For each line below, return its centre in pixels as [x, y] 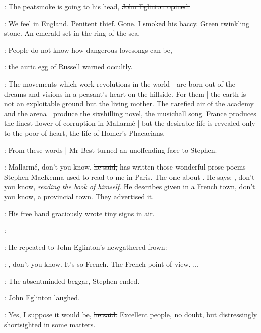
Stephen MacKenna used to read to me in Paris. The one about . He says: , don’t [129, 176]
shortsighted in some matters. [50, 324]
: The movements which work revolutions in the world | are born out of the [120, 83]
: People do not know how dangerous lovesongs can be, [88, 50]
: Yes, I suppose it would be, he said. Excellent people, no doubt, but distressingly [131, 315]
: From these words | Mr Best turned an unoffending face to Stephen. [111, 150]
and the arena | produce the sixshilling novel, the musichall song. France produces [130, 113]
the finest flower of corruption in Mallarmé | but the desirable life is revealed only [130, 123]
